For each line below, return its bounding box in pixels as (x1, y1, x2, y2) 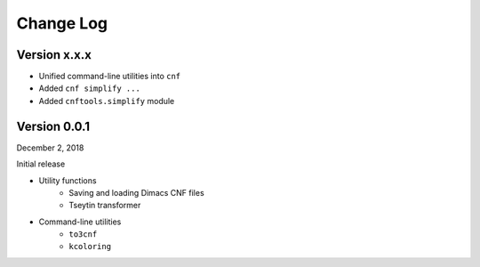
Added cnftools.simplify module (38, 95, 175, 106)
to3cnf (68, 230, 98, 239)
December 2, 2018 (16, 142, 84, 153)
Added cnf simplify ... (38, 83, 141, 93)
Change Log (16, 13, 108, 33)
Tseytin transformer (68, 200, 141, 211)
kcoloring (68, 241, 111, 252)
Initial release (16, 158, 66, 169)
